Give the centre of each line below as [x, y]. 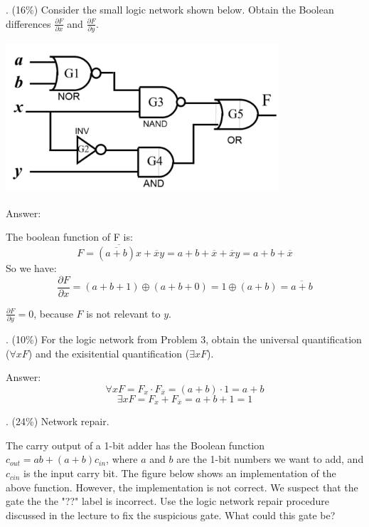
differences [28, 23]
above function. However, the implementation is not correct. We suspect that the [182, 487]
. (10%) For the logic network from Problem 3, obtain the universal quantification [184, 339]
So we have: [31, 268]
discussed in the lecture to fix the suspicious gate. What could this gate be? [171, 515]
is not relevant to [123, 313]
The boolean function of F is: [69, 237]
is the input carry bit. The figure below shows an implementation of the [180, 473]
